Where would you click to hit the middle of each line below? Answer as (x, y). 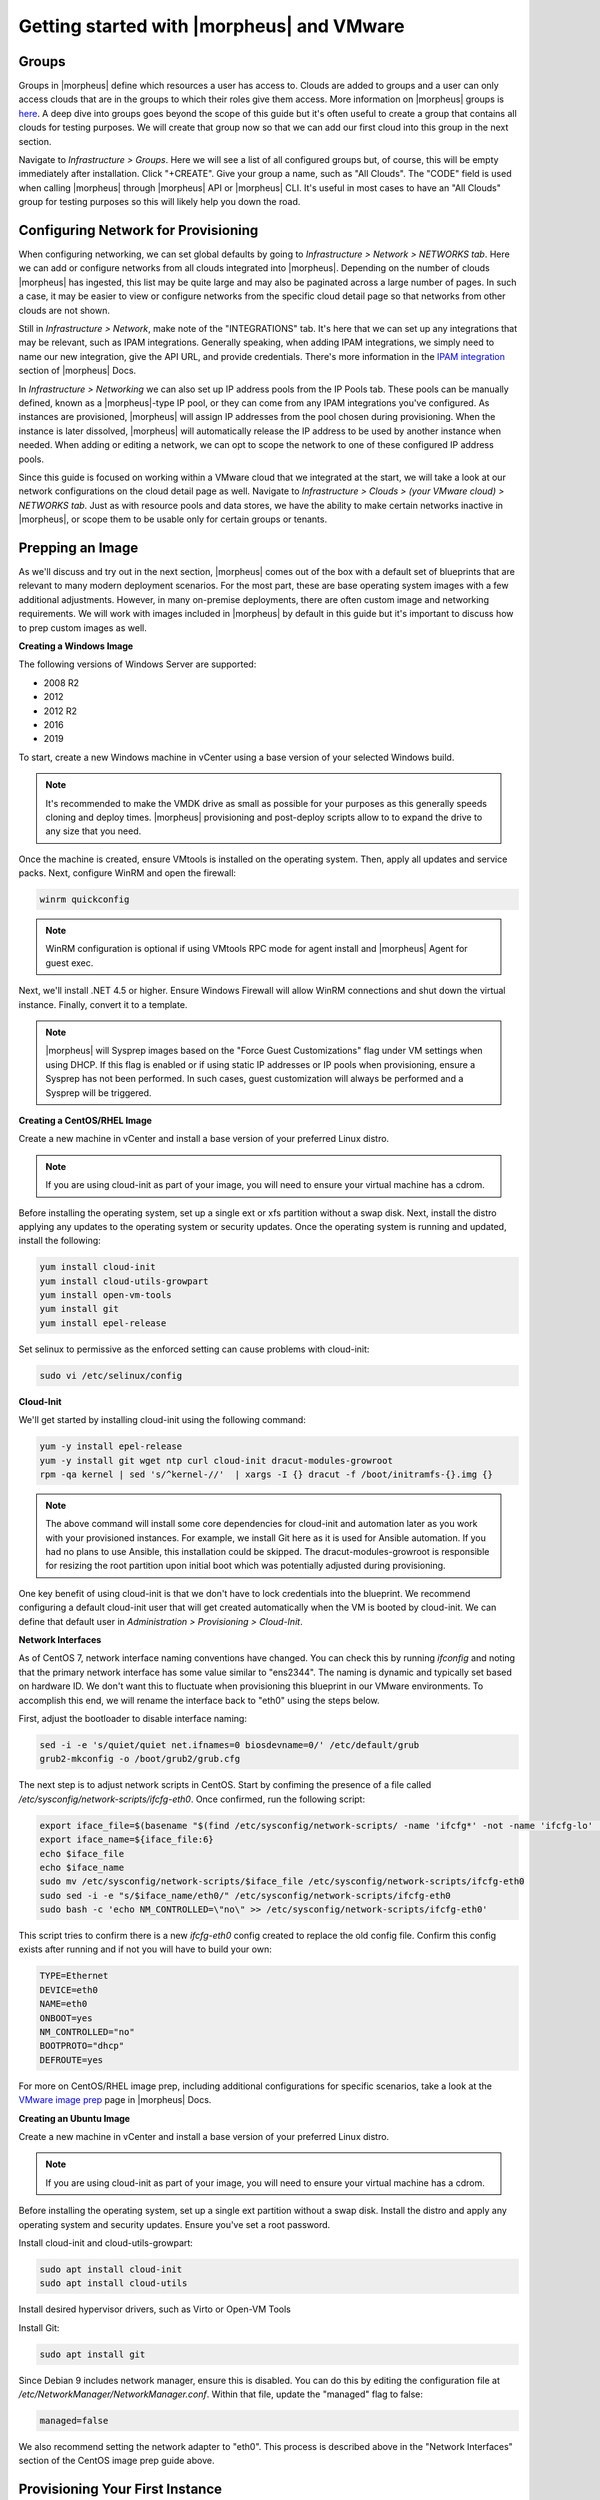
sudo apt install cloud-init (111, 2269)
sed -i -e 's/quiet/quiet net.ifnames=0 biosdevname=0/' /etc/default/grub (229, 1744)
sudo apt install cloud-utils (113, 2283)
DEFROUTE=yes (71, 2059)
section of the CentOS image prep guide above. (116, 2461)
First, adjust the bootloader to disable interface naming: (132, 1718)
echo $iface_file (82, 1853)
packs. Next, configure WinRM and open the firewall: (127, 873)
